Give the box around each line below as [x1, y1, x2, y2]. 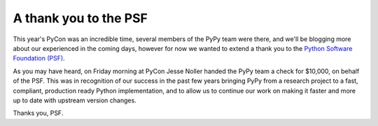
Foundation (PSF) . [13, 54, 66, 63]
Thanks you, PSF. [13, 109, 64, 118]
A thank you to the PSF [13, 10, 148, 26]
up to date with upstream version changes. [13, 96, 136, 104]
